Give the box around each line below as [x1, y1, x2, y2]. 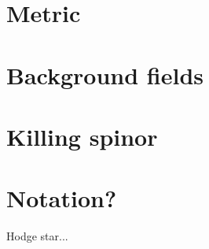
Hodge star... [6, 228, 68, 244]
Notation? [6, 182, 117, 214]
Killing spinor [6, 120, 158, 152]
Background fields [6, 58, 204, 91]
